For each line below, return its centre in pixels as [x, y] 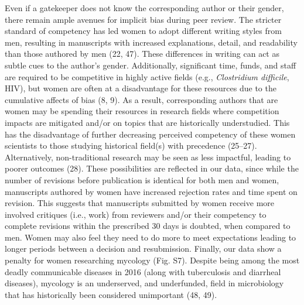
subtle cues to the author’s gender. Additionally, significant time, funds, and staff [151, 65]
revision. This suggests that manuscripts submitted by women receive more [139, 203]
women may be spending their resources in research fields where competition [142, 111]
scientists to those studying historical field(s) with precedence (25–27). [131, 145]
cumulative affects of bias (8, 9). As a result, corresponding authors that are [141, 99]
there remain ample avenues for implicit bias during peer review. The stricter [143, 19]
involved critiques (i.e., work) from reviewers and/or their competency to [136, 214]
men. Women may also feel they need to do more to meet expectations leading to [151, 237]
